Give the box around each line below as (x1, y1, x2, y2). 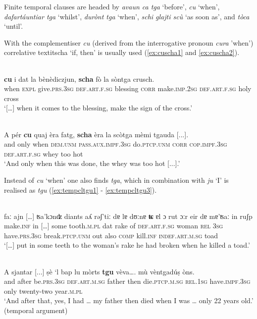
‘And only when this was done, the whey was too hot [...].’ (4, 158, 180, 168)
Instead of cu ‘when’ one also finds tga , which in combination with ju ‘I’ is (4, 174, 229, 185)
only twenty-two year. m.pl (4, 285, 83, 296)
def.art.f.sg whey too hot (4, 148, 83, 159)
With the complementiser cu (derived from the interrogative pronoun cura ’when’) (4, 37, 254, 48)
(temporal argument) (4, 305, 68, 316)
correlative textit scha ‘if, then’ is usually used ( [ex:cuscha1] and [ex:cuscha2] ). (4, 47, 240, 57)
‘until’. (4, 21, 23, 31)
